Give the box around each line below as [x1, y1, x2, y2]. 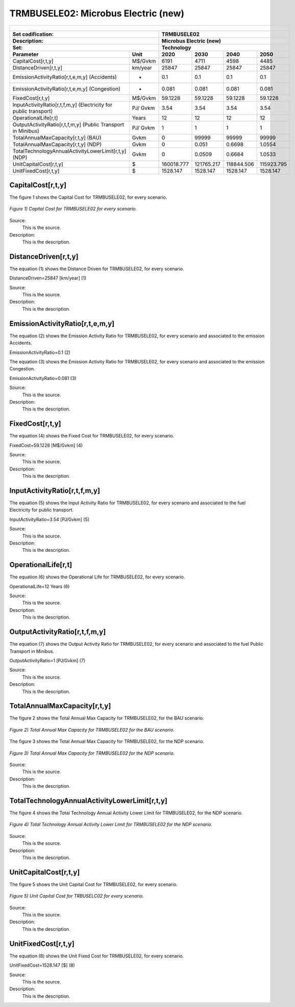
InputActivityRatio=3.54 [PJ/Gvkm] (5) [9, 516, 89, 522]
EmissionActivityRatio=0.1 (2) [9, 349, 71, 355]
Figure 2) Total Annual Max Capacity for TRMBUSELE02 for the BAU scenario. [9, 727, 175, 733]
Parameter [12, 51, 39, 58]
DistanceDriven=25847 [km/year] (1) [9, 275, 87, 281]
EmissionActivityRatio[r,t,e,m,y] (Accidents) [12, 73, 117, 80]
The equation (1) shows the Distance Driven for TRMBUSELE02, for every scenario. [9, 266, 184, 272]
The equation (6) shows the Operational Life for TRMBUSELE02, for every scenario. [9, 574, 185, 580]
